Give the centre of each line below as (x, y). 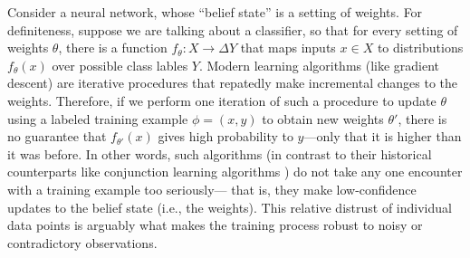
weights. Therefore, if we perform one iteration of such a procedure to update (222, 100)
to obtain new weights (323, 118)
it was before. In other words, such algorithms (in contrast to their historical (220, 153)
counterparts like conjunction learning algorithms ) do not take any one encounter (235, 172)
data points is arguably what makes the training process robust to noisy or (215, 225)
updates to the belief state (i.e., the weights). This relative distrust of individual (230, 207)
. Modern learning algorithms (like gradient (319, 65)
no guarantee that (57, 136)
